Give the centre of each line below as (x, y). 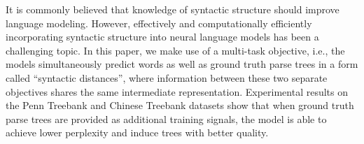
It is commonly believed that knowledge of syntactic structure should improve (173, 9)
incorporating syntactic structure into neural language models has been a (162, 37)
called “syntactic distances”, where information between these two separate (167, 77)
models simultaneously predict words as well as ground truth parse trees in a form (182, 64)
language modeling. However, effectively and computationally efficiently (159, 23)
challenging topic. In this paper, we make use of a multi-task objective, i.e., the (175, 50)
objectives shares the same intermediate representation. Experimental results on (177, 91)
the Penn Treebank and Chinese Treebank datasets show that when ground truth (180, 105)
